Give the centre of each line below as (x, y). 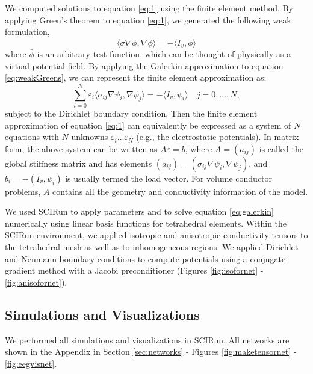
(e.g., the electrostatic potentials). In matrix (218, 137)
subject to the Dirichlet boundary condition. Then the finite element (131, 113)
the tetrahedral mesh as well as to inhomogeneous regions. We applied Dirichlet (152, 247)
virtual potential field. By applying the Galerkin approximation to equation (144, 65)
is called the (281, 148)
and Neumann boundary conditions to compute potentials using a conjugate (145, 258)
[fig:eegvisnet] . (31, 363)
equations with (32, 137)
